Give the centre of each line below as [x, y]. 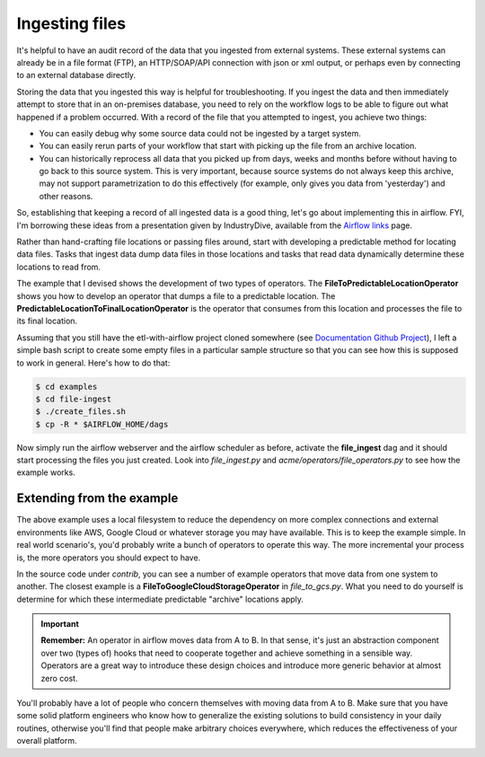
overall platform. [47, 741]
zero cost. [59, 678]
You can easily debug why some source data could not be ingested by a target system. [200, 133]
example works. [46, 472]
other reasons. [66, 196]
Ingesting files [71, 23]
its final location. [47, 321]
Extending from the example [97, 498]
